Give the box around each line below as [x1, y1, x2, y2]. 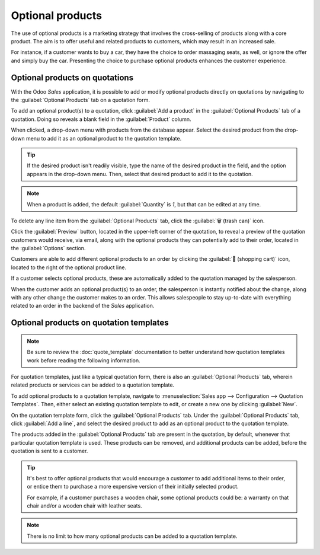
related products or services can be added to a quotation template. [11, 381, 175, 388]
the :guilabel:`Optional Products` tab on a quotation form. [11, 97, 151, 104]
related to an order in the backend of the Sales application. [11, 302, 155, 310]
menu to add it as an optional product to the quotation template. [25, 135, 182, 142]
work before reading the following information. [27, 356, 140, 364]
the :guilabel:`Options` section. [11, 245, 86, 252]
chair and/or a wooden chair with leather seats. [27, 502, 142, 509]
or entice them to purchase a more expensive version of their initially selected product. [27, 483, 239, 490]
